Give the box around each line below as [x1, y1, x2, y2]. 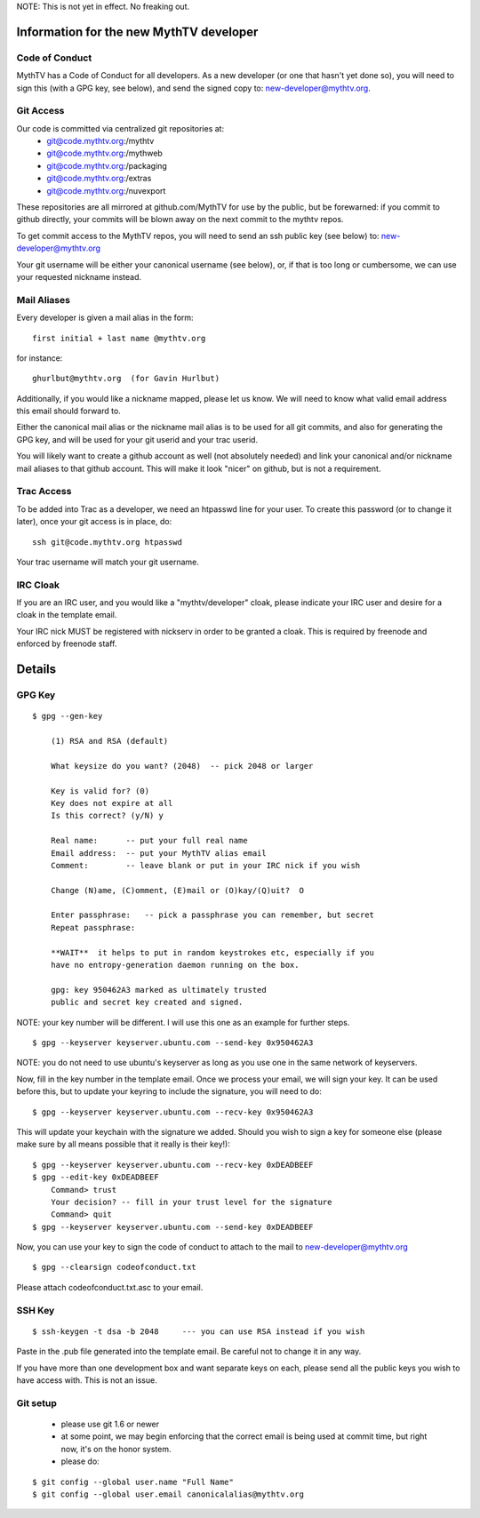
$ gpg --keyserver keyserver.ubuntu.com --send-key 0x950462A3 [32, 1038, 314, 1048]
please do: [60, 1456, 100, 1466]
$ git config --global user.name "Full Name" [32, 1476, 235, 1487]
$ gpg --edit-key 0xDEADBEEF [32, 1172, 159, 1182]
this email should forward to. [16, 405, 122, 417]
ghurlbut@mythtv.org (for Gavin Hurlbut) [32, 373, 220, 384]
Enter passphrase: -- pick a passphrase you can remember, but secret [50, 910, 375, 920]
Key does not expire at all [50, 798, 173, 808]
